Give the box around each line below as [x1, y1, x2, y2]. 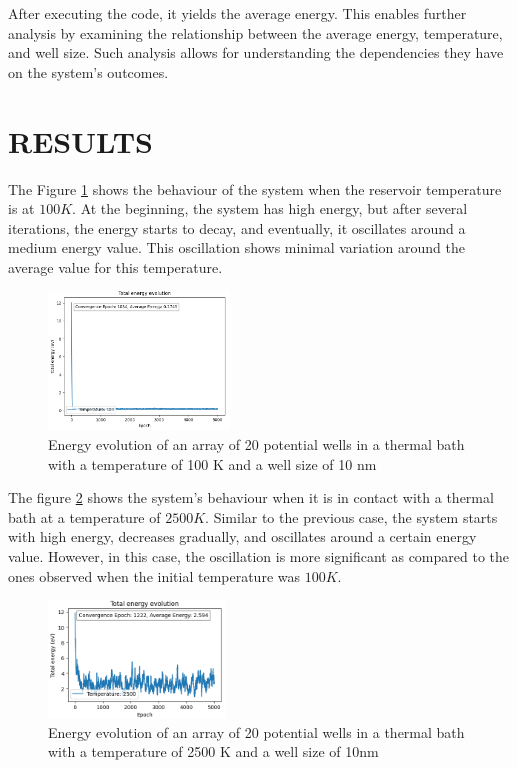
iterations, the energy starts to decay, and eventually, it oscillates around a [8, 217, 466, 238]
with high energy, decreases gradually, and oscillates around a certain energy [8, 526, 477, 547]
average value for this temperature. [8, 256, 223, 277]
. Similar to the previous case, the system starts [205, 506, 498, 527]
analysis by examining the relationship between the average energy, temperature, [8, 22, 503, 43]
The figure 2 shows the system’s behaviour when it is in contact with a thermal [8, 487, 494, 508]
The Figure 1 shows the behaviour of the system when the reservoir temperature [8, 178, 502, 199]
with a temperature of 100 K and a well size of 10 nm [48, 453, 377, 474]
